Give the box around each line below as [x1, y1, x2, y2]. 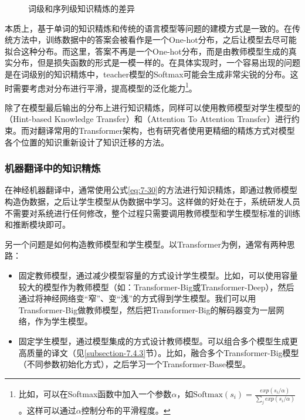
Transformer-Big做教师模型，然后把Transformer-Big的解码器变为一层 [18, 303, 276, 316]
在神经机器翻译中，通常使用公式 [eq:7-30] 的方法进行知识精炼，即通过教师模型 [5, 184, 297, 196]
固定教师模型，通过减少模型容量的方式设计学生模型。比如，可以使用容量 [18, 269, 298, 281]
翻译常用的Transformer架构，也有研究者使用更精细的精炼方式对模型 [37, 124, 295, 136]
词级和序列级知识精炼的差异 [28, 2, 135, 14]
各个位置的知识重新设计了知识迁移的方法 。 [5, 136, 169, 148]
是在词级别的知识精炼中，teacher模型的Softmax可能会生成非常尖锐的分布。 [5, 67, 290, 80]
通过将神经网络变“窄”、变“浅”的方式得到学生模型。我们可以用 [18, 292, 256, 304]
